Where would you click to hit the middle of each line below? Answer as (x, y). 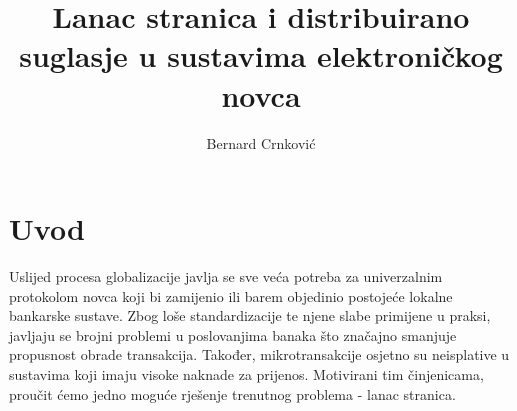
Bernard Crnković (261, 142)
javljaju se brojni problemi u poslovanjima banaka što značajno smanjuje (233, 334)
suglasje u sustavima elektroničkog (261, 55)
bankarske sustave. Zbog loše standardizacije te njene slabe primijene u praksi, (250, 315)
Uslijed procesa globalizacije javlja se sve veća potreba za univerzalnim (226, 276)
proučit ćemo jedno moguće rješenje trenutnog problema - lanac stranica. (232, 393)
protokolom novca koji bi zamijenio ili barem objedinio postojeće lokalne (231, 295)
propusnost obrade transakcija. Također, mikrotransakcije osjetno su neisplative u (259, 354)
